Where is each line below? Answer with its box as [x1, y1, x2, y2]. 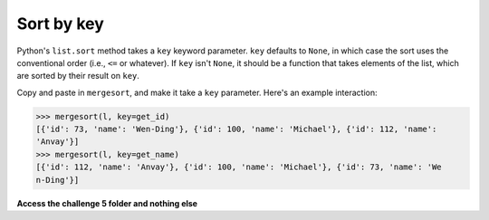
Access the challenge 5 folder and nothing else [16, 197, 198, 208]
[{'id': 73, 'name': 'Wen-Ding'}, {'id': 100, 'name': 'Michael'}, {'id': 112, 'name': [35, 124, 437, 135]
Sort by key [16, 14, 104, 33]
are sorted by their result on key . [16, 71, 140, 81]
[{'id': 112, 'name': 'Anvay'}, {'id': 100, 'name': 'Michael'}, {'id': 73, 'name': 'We [35, 162, 443, 172]
